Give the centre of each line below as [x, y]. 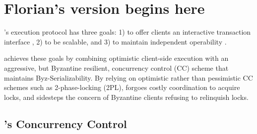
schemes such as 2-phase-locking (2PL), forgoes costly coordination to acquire [122, 87]
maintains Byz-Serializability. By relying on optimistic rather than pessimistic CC [128, 77]
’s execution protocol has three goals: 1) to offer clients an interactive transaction [128, 32]
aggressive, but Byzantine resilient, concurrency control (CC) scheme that [116, 67]
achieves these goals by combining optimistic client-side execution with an [116, 58]
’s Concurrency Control [65, 123]
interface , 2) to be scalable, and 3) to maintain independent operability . [115, 41]
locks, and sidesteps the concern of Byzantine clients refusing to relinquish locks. [126, 97]
